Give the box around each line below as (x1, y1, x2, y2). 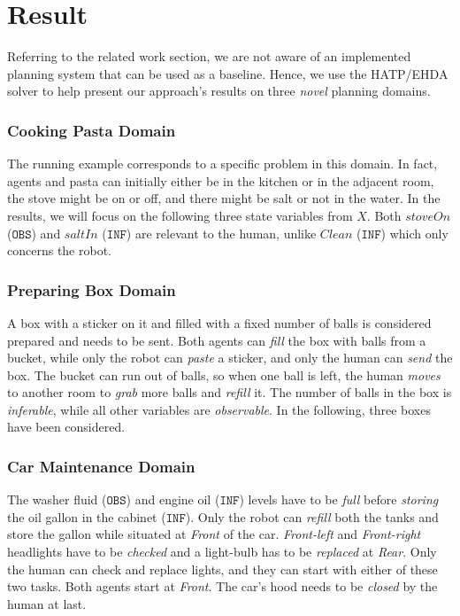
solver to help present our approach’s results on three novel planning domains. (7, 82, 431, 100)
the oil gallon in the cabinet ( (7, 507, 166, 526)
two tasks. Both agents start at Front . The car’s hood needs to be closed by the (7, 577, 438, 596)
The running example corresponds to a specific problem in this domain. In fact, (7, 154, 438, 173)
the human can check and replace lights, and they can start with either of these (7, 559, 438, 578)
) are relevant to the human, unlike (126, 223, 317, 242)
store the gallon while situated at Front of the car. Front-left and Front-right (7, 525, 421, 543)
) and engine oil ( (126, 490, 220, 509)
